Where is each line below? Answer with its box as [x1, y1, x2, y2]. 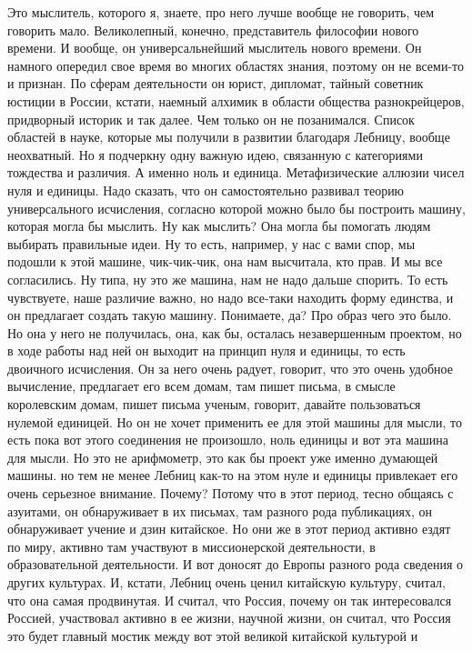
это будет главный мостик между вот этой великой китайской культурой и [7, 626, 418, 645]
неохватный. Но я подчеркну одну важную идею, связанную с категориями [7, 145, 423, 164]
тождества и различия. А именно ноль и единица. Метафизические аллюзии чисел [7, 163, 465, 182]
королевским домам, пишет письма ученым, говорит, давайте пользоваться [7, 395, 421, 414]
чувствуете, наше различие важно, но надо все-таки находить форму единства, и [7, 287, 454, 306]
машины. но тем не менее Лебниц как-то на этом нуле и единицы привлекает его [7, 466, 458, 485]
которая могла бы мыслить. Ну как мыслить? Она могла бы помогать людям [7, 216, 431, 235]
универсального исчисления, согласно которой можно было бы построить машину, [7, 198, 466, 217]
